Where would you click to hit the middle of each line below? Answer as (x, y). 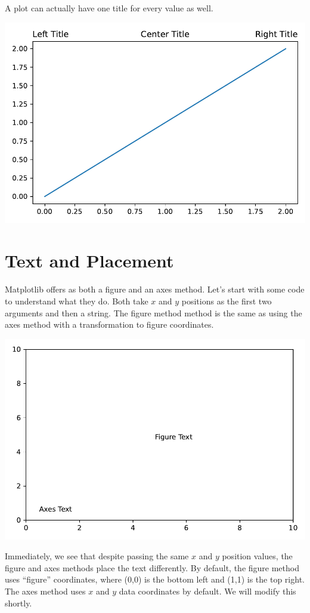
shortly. (18, 603)
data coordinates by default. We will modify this (207, 591)
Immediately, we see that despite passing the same (97, 556)
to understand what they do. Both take (77, 301)
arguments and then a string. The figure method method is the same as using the (154, 312)
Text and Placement (89, 261)
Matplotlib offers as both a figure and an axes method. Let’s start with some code (155, 289)
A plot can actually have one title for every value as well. (109, 8)
